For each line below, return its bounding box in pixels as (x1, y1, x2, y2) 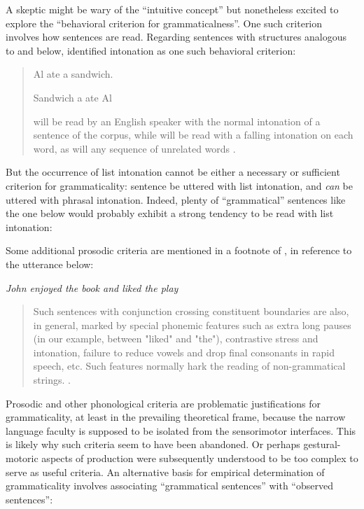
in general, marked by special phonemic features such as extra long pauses (33, 317, 351, 332)
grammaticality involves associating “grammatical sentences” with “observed (6, 478, 333, 493)
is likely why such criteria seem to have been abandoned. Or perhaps (6, 437, 300, 452)
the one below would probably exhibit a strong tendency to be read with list (6, 206, 334, 221)
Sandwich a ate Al (33, 90, 112, 104)
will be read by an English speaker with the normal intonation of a (33, 113, 321, 128)
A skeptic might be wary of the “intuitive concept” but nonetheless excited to (6, 2, 339, 16)
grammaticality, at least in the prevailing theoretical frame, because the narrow (6, 410, 346, 424)
